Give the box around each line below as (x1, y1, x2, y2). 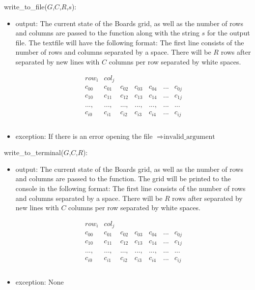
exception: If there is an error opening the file (15, 130, 153, 141)
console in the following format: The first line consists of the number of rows (15, 183, 246, 193)
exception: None (15, 276, 64, 287)
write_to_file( (4, 1, 47, 11)
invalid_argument (164, 133, 215, 140)
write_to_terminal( (4, 147, 64, 158)
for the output (207, 28, 250, 38)
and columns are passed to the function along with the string (15, 28, 199, 38)
